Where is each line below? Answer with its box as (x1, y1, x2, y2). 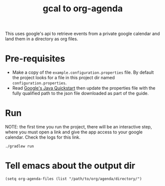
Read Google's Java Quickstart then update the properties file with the (12, 85, 156, 91)
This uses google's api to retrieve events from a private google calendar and (5, 31, 160, 37)
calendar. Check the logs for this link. (5, 134, 81, 140)
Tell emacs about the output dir (5, 160, 135, 171)
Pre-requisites (5, 53, 66, 64)
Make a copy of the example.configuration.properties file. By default (12, 69, 154, 75)
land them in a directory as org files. (5, 36, 78, 42)
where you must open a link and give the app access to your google (5, 129, 143, 135)
